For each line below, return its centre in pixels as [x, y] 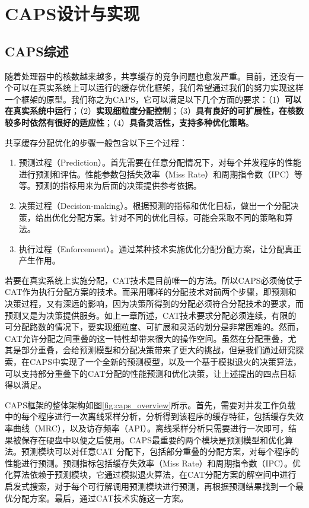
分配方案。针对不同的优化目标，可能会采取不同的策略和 [176, 217]
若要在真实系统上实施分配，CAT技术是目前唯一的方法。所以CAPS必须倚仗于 [154, 280]
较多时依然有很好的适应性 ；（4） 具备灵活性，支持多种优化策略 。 [129, 122]
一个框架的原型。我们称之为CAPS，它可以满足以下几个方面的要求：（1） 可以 [153, 99]
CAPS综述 [37, 51]
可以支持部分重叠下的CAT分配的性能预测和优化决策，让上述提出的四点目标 [151, 373]
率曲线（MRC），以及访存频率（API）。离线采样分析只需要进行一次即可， [146, 428]
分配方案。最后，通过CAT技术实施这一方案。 [101, 498]
